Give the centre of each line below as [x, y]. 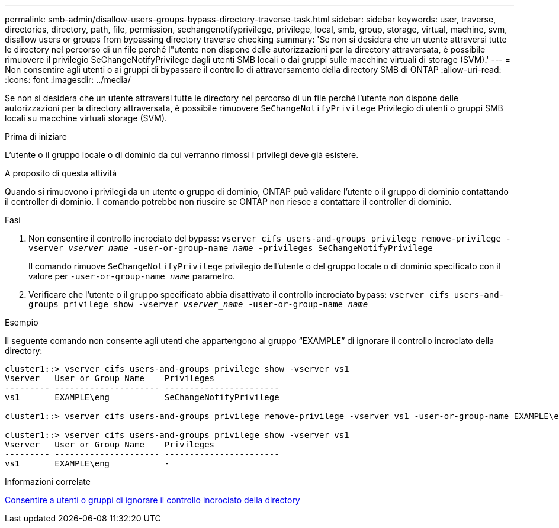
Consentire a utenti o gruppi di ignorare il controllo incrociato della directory [152, 500]
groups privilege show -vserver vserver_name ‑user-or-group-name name [198, 304]
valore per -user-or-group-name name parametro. [132, 276]
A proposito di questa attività [61, 173]
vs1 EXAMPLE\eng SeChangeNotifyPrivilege [142, 397]
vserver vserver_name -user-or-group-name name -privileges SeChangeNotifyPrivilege [231, 248]
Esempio [22, 322]
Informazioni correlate [48, 482]
